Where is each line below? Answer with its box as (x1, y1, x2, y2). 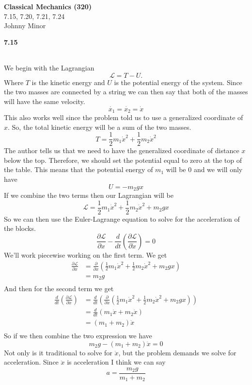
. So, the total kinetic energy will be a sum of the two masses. (8, 122, 191, 132)
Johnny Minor (4, 20, 46, 31)
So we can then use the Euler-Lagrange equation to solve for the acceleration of (4, 213, 240, 224)
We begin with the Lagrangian (4, 62, 94, 72)
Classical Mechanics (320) (4, 1, 92, 11)
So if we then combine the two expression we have (4, 331, 152, 341)
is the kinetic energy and (31, 77, 105, 87)
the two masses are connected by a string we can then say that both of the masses (4, 87, 248, 97)
